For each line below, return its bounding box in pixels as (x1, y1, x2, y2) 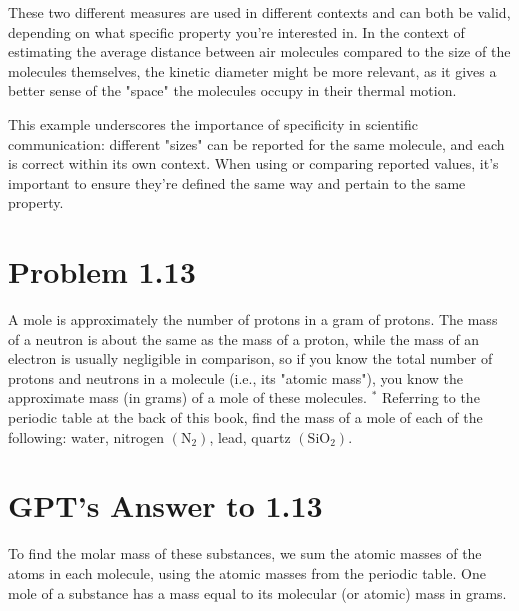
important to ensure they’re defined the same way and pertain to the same (8, 172, 466, 193)
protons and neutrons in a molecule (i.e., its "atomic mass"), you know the (8, 367, 464, 388)
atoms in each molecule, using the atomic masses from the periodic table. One (8, 562, 486, 583)
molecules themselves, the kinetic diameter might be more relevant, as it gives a (8, 60, 497, 81)
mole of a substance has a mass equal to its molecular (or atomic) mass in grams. (8, 582, 507, 603)
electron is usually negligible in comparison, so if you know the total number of (8, 348, 493, 369)
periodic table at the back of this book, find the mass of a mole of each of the (8, 407, 483, 428)
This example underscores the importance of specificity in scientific (8, 113, 418, 134)
